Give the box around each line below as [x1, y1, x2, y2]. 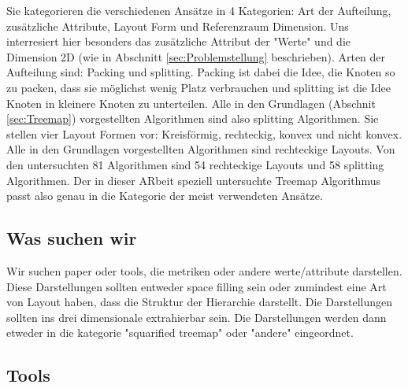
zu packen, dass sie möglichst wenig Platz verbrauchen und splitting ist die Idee [6, 79, 391, 95]
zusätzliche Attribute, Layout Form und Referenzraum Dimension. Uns [6, 17, 349, 34]
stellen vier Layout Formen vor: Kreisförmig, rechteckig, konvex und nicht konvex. [6, 125, 402, 142]
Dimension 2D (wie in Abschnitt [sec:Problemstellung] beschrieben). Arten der [6, 48, 386, 65]
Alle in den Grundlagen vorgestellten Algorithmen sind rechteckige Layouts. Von [6, 141, 395, 157]
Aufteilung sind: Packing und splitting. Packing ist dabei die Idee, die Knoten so [6, 64, 395, 80]
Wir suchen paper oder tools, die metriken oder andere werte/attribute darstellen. [6, 262, 402, 279]
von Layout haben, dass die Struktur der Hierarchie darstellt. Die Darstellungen [6, 294, 393, 310]
